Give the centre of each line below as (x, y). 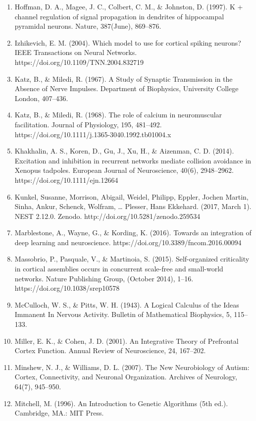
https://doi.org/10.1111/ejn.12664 (66, 180)
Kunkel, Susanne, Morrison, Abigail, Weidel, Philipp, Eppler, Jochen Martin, (131, 196)
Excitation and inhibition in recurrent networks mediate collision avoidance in (133, 160)
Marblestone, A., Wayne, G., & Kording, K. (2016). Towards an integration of (133, 233)
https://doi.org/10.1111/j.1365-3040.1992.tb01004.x (93, 134)
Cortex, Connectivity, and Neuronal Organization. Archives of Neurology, (126, 377)
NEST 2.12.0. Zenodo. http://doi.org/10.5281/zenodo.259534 (107, 216)
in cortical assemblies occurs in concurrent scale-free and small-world (119, 269)
